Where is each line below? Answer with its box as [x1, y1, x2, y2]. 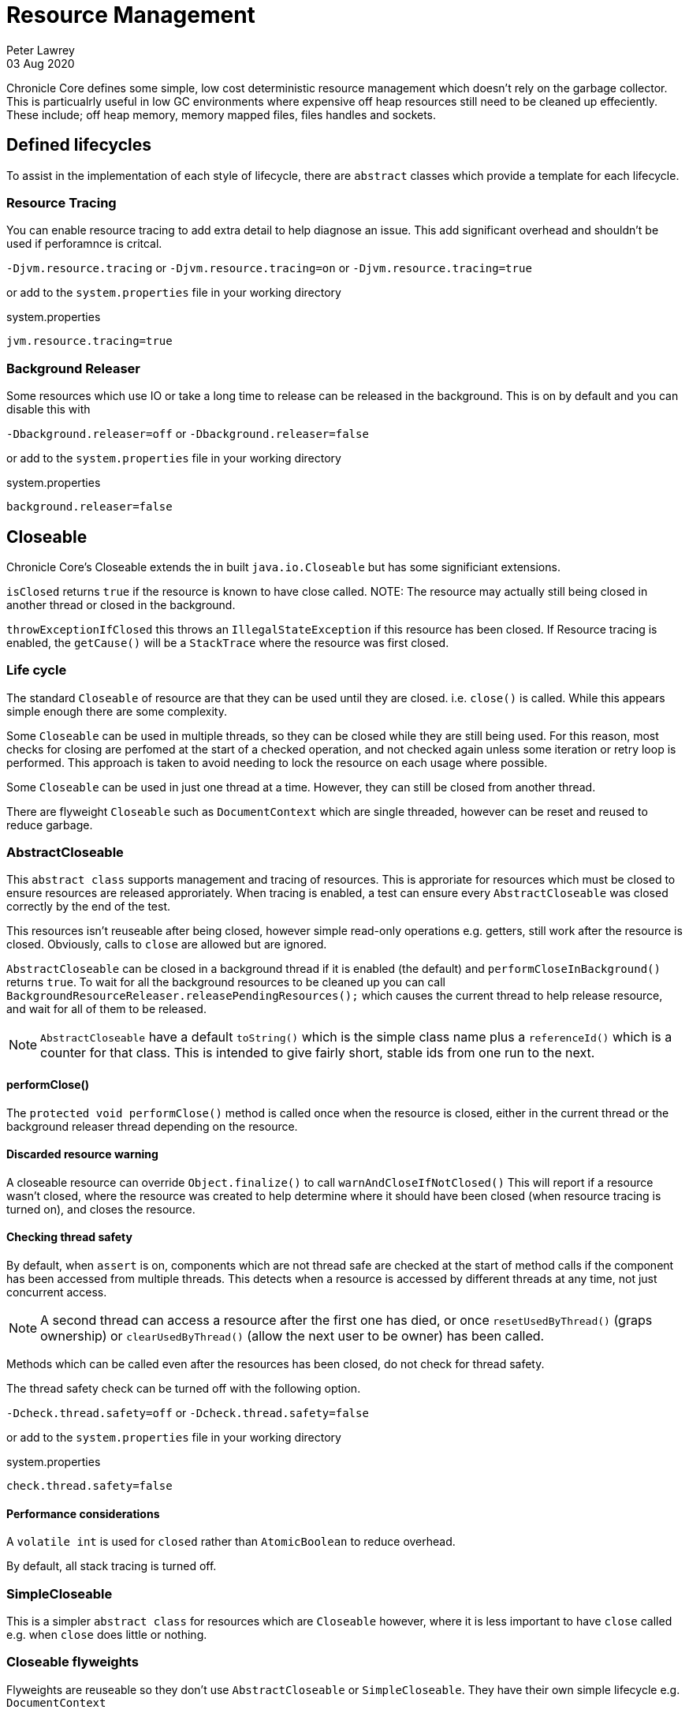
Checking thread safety [6, 1230, 132, 1244]
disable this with [6, 402, 91, 417]
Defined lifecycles [6, 135, 152, 155]
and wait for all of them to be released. [6, 1002, 207, 1016]
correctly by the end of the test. [6, 900, 171, 914]
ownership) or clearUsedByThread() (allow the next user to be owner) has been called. [40, 1328, 545, 1345]
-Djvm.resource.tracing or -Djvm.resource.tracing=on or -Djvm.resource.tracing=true [6, 261, 532, 275]
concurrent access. [6, 1285, 107, 1300]
